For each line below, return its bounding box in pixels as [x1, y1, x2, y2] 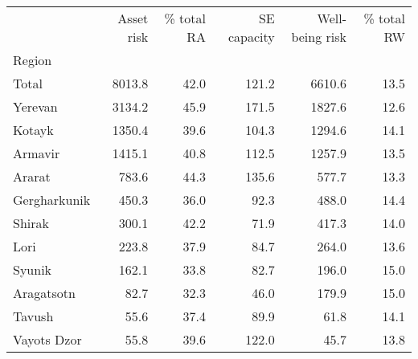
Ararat [13, 167, 51, 186]
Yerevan [13, 97, 58, 116]
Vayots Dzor [13, 330, 82, 349]
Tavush [13, 307, 54, 325]
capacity [227, 27, 275, 46]
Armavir [13, 144, 60, 162]
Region [13, 51, 52, 69]
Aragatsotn [13, 284, 76, 302]
